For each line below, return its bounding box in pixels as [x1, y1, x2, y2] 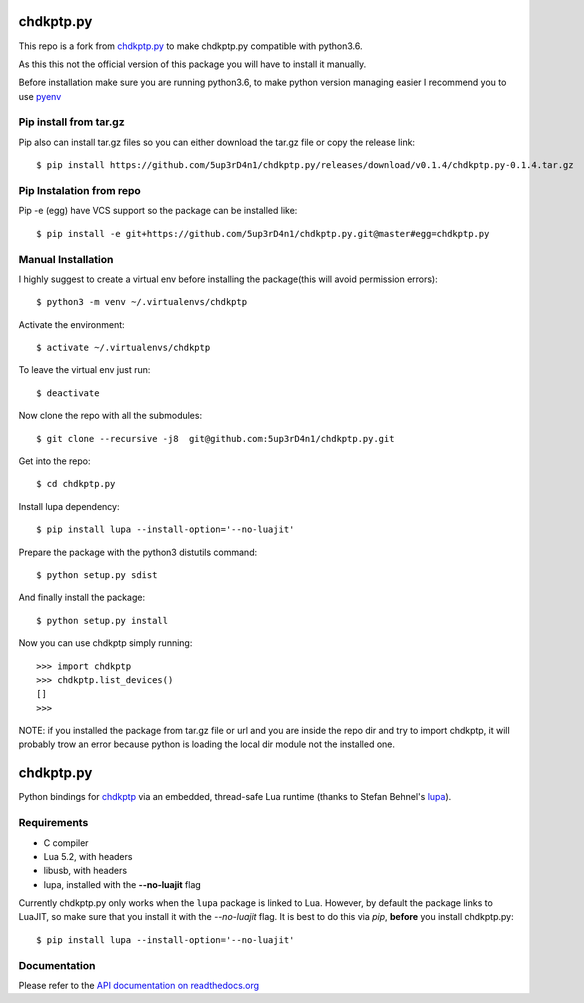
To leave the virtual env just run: [18, 364, 151, 376]
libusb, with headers [43, 865, 128, 877]
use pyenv [18, 90, 62, 102]
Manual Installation [18, 252, 114, 266]
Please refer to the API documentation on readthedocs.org [18, 980, 260, 992]
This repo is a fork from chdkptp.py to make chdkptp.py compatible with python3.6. [18, 40, 363, 52]
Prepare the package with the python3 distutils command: [18, 546, 258, 558]
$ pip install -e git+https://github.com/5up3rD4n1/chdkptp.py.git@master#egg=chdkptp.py [36, 228, 490, 239]
